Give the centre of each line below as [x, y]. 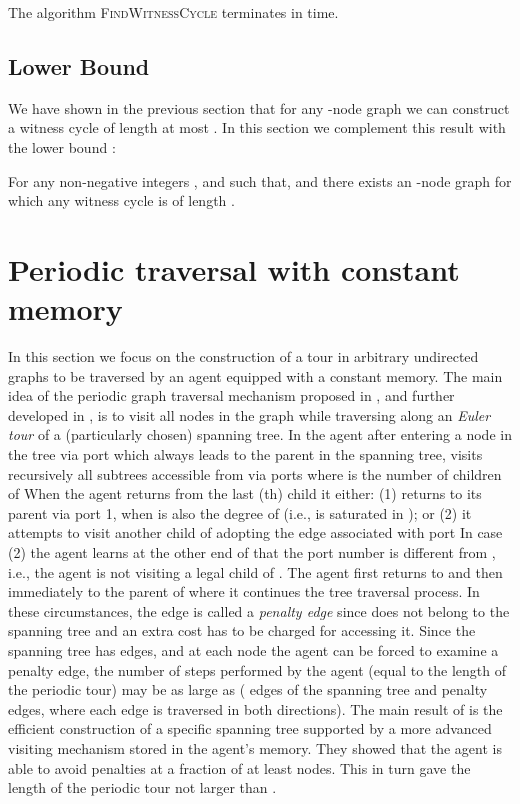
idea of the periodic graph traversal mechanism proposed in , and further [231, 395]
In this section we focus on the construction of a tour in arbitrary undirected [243, 356]
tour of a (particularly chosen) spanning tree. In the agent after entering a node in [260, 434]
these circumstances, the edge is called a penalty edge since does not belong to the [259, 610]
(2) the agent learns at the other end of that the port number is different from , [252, 552]
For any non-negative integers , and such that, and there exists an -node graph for [260, 180]
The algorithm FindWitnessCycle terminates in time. [173, 12]
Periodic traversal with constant [234, 268]
